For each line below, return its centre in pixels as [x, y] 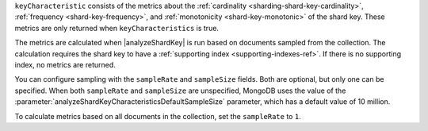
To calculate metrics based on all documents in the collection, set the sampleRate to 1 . [158, 116]
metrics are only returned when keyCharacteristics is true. [117, 28]
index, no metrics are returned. [65, 64]
